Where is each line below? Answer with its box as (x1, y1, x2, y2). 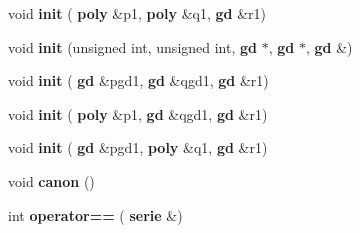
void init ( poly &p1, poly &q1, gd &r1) (8, 3, 267, 23)
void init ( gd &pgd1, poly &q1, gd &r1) (8, 137, 268, 158)
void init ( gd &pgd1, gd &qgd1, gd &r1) (8, 70, 269, 91)
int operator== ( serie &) (8, 204, 183, 225)
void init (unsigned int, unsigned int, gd (8, 36, 258, 57)
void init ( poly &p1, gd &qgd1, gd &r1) (8, 103, 268, 124)
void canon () (8, 170, 95, 191)
